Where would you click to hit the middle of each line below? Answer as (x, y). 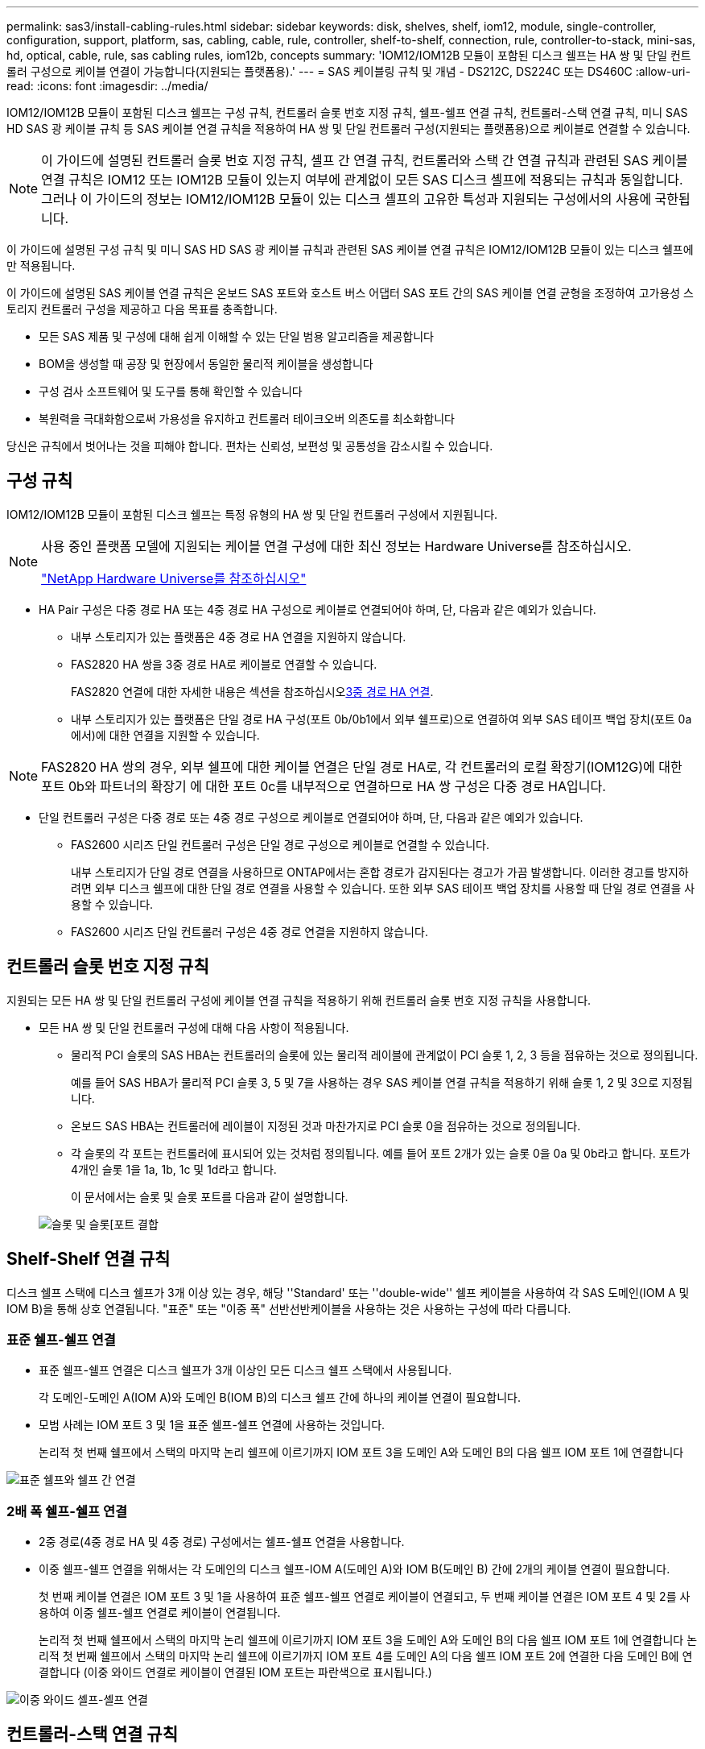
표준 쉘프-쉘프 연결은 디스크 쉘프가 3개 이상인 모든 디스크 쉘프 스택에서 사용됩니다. (245, 1370)
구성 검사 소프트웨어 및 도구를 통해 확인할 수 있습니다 (171, 391)
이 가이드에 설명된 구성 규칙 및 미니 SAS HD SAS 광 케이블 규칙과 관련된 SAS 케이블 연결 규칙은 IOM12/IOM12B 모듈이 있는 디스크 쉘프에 (350, 249)
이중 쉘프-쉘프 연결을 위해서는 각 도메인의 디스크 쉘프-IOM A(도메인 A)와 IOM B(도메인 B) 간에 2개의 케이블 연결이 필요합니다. (355, 1569)
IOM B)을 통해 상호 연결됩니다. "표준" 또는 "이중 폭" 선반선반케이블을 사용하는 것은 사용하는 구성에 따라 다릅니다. (289, 1308)
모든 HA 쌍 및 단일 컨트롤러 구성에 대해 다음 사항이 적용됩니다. (194, 1027)
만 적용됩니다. (41, 265)
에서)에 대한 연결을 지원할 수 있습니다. (165, 735)
